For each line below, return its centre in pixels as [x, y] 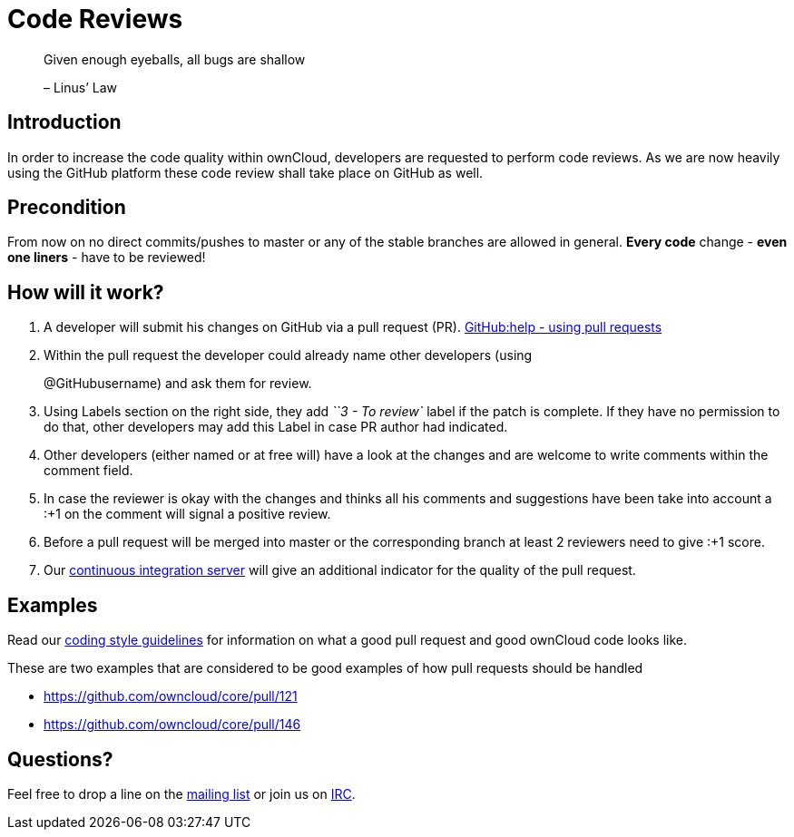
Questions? [60, 759]
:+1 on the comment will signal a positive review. [187, 514]
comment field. [88, 471]
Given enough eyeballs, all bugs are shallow [175, 59]
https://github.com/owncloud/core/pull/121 [171, 696]
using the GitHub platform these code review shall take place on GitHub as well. [245, 172]
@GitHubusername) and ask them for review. [178, 384]
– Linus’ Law [81, 87]
